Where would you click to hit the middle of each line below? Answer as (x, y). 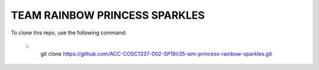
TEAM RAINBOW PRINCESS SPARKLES (108, 15)
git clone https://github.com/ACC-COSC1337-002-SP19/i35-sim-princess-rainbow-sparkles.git (156, 54)
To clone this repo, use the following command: (69, 33)
